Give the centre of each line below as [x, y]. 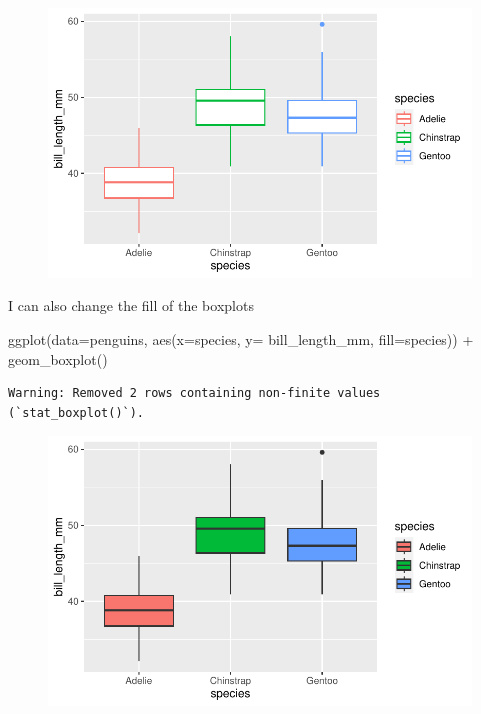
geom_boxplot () [58, 358]
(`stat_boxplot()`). [76, 412]
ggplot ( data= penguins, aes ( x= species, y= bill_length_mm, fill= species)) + [241, 339]
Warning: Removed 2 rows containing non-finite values [194, 393]
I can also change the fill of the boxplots [131, 305]
